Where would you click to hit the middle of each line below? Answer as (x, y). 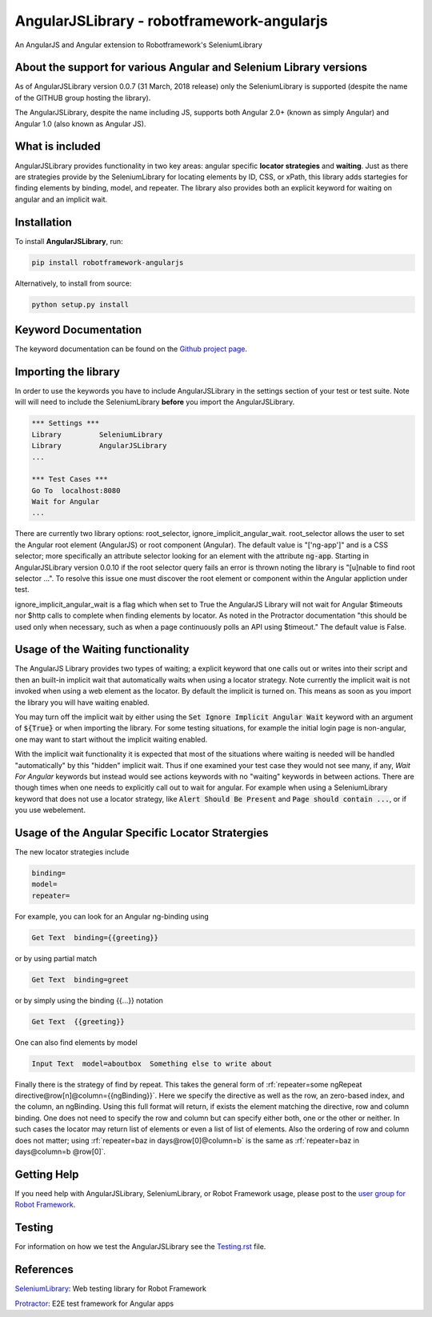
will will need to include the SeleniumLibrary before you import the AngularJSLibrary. (155, 402)
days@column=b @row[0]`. (60, 1151)
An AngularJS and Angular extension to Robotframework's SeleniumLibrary (139, 45)
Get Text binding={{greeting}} (95, 937)
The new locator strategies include (72, 852)
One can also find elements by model (76, 1042)
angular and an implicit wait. (61, 199)
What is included (58, 147)
